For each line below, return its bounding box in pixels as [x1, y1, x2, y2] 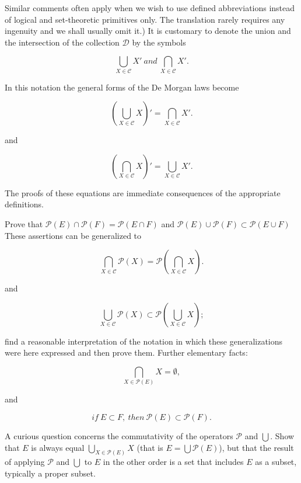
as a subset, [255, 456, 297, 468]
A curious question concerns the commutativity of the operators [5, 430, 233, 442]
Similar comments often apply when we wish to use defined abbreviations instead [5, 2, 295, 13]
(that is [136, 441, 163, 453]
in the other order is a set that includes [103, 456, 244, 468]
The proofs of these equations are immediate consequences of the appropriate [5, 186, 281, 199]
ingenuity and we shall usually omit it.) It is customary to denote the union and [5, 25, 291, 37]
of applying [5, 456, 45, 468]
